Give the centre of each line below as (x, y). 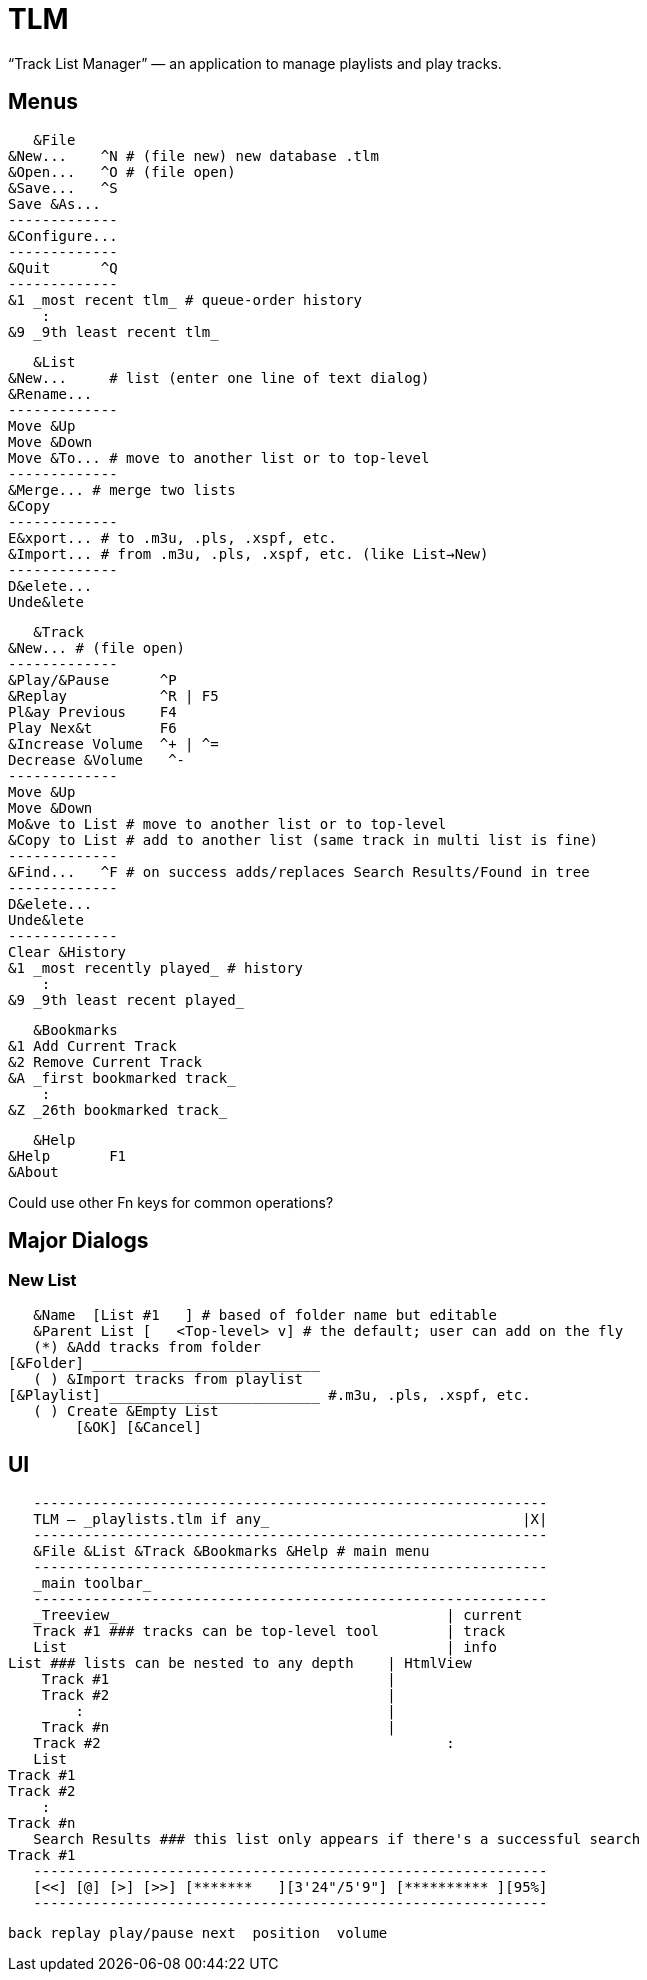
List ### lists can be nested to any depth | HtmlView (240, 1662)
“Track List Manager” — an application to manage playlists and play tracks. (255, 63)
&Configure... (63, 235)
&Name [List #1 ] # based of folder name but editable (265, 1314)
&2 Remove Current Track (105, 1061)
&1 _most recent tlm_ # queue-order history (185, 299)
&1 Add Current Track (92, 1045)
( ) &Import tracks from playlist (168, 1378)
